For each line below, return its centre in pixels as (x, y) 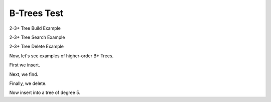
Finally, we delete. (28, 83)
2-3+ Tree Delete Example (36, 46)
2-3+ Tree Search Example (37, 37)
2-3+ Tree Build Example (35, 28)
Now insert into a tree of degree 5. (45, 92)
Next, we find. (24, 74)
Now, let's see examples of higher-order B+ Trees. (61, 56)
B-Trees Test (36, 13)
